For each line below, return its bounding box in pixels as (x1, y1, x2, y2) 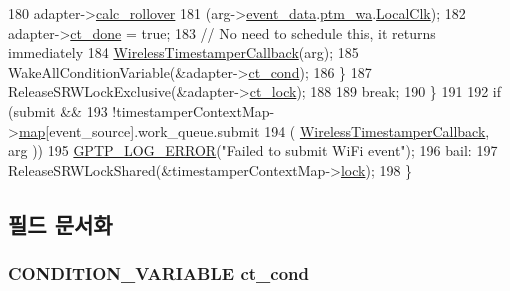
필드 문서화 (8, 208, 113, 239)
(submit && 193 (8, 100, 108, 121)
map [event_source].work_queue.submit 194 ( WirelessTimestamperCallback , (18, 120, 490, 141)
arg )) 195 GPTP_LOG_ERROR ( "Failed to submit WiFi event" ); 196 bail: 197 (8, 140, 498, 161)
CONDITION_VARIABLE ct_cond (8, 261, 310, 286)
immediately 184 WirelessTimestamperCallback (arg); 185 (8, 42, 359, 63)
